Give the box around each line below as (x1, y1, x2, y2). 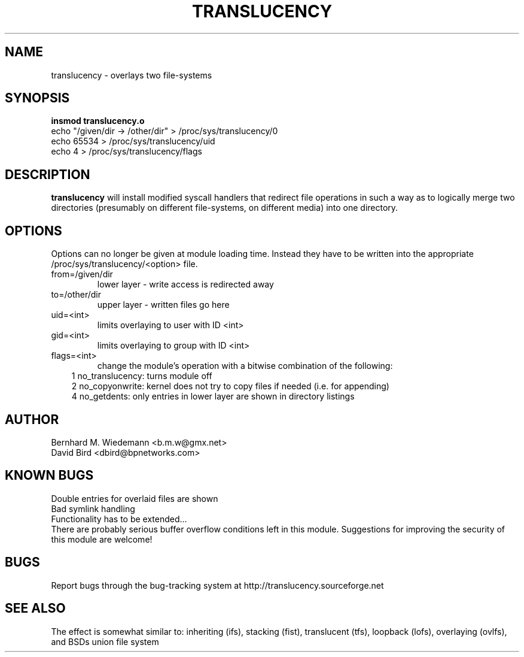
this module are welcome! (51, 534, 153, 544)
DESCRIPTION (5, 166, 90, 182)
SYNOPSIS (5, 90, 70, 106)
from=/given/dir (51, 269, 113, 280)
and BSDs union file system (51, 636, 159, 647)
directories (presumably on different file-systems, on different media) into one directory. (51, 202, 398, 213)
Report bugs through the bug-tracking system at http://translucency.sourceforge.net (51, 580, 384, 591)
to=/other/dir (51, 289, 102, 300)
